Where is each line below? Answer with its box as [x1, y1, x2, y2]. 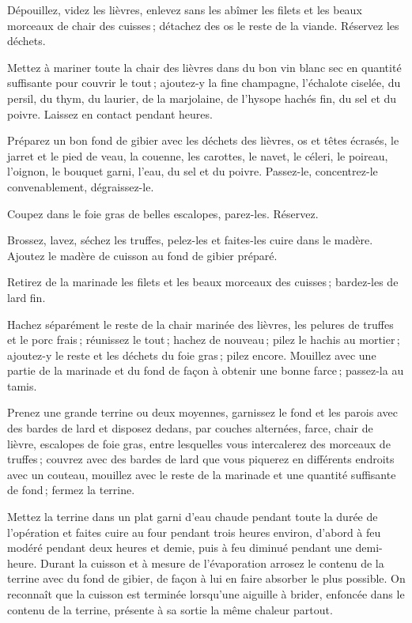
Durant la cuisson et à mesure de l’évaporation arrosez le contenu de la [40, 554, 384, 571]
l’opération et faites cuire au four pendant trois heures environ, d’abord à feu [7, 523, 381, 540]
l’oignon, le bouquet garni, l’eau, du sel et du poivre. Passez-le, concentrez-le [7, 163, 378, 179]
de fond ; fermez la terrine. [7, 481, 135, 498]
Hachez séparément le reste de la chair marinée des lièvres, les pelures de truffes [7, 315, 394, 332]
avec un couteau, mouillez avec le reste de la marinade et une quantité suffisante [7, 466, 396, 482]
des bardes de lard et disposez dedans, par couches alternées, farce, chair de [7, 420, 373, 436]
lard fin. [7, 289, 46, 305]
